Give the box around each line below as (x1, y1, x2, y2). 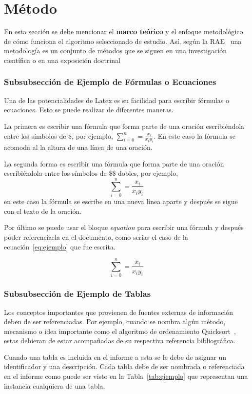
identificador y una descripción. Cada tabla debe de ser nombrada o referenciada (4, 361, 245, 372)
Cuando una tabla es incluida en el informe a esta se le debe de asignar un (4, 352, 227, 362)
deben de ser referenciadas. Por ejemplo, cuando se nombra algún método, (4, 316, 226, 327)
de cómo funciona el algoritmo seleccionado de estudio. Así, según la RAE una (4, 36, 242, 46)
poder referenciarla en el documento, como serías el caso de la (4, 231, 188, 242)
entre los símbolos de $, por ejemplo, (4, 130, 113, 141)
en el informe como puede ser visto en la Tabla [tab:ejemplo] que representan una (4, 371, 248, 381)
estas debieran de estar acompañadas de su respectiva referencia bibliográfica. (4, 335, 235, 346)
